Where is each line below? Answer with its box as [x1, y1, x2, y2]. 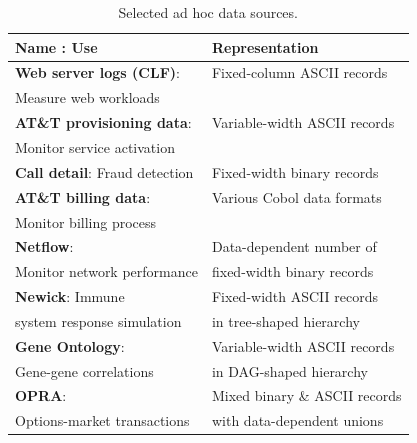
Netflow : [15, 236, 74, 257]
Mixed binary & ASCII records [211, 385, 402, 406]
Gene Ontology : [15, 335, 125, 356]
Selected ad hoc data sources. [118, 2, 298, 22]
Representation [211, 36, 319, 57]
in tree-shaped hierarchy [211, 310, 360, 331]
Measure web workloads [15, 87, 160, 108]
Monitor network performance [15, 261, 198, 282]
